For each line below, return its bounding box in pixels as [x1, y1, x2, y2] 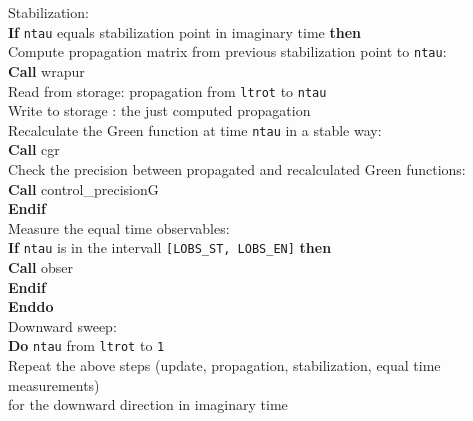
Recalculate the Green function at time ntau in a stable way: [8, 119, 382, 140]
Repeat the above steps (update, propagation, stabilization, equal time [8, 355, 441, 376]
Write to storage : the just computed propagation [8, 100, 311, 121]
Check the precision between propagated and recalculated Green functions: [8, 159, 466, 179]
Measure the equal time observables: [8, 217, 230, 238]
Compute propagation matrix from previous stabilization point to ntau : [8, 41, 447, 62]
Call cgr [8, 139, 60, 160]
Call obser [8, 257, 74, 278]
